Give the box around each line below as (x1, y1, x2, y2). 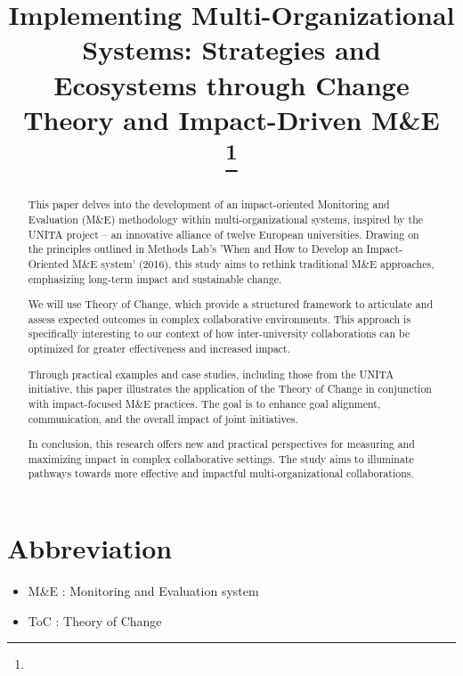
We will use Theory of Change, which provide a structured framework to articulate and (28, 297, 433, 312)
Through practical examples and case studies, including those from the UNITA (28, 366, 394, 381)
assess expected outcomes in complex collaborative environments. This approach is (28, 311, 411, 326)
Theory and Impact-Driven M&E (23, 101, 440, 137)
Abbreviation (7, 530, 173, 566)
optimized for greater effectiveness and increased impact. (28, 341, 291, 356)
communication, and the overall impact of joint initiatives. (28, 411, 298, 426)
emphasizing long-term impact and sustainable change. (28, 271, 282, 286)
